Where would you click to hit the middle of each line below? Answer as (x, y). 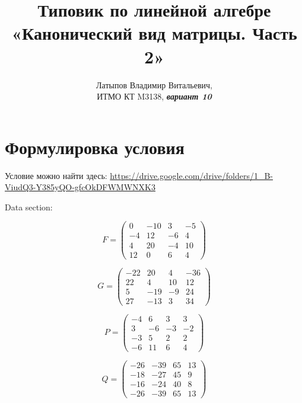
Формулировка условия (95, 147)
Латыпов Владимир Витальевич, (154, 84)
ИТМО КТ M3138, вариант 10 (154, 96)
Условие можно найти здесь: (56, 175)
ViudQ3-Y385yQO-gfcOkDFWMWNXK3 (80, 187)
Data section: (29, 207)
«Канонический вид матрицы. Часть (154, 33)
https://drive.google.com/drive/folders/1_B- (191, 175)
